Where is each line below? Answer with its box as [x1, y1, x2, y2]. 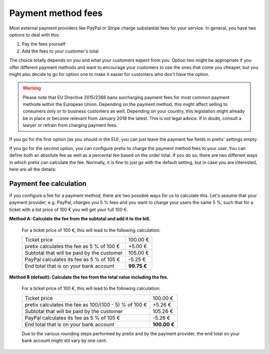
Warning [22, 85, 41, 91]
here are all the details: [9, 166, 56, 172]
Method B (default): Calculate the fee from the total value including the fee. [9, 274, 168, 280]
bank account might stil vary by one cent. [21, 337, 107, 343]
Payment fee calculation [9, 179, 87, 187]
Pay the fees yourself [21, 41, 66, 47]
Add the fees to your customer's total [21, 48, 98, 54]
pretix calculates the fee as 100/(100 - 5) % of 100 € [24, 301, 147, 308]
